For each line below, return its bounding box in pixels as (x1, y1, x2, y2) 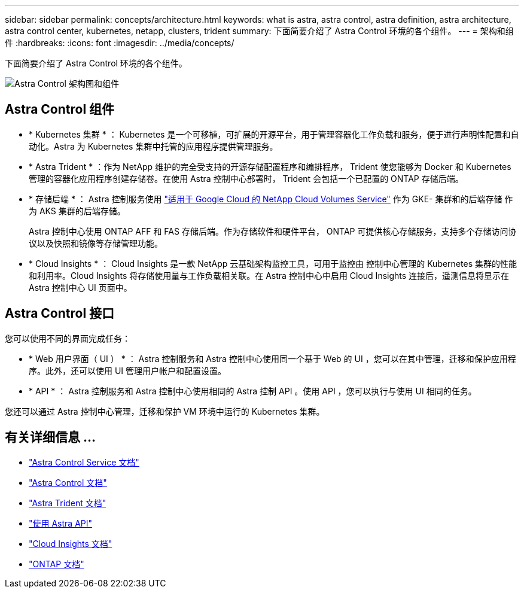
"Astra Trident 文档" (29, 497, 106, 508)
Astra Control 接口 (5, 306, 115, 321)
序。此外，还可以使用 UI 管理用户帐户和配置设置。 (29, 365, 227, 376)
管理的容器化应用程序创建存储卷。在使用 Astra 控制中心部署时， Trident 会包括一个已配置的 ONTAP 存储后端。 (29, 173, 464, 184)
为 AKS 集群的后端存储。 (29, 205, 126, 216)
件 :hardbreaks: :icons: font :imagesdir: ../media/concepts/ (5, 38, 234, 48)
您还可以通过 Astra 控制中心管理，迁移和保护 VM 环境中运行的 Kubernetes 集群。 (5, 406, 325, 416)
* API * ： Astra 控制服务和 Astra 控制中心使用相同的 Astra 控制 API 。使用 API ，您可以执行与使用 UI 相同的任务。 (29, 385, 477, 396)
